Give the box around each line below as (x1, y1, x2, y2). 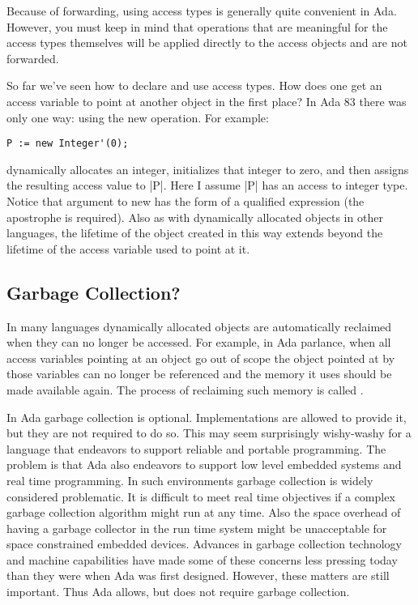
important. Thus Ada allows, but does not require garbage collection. (6, 583, 350, 600)
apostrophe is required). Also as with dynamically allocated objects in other (6, 208, 383, 225)
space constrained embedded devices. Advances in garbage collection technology (6, 535, 403, 552)
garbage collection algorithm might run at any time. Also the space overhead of (6, 504, 401, 521)
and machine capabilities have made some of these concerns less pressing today (6, 551, 398, 568)
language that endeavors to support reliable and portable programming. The (6, 440, 386, 457)
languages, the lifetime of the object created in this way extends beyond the (6, 224, 383, 241)
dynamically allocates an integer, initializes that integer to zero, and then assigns (6, 160, 409, 177)
